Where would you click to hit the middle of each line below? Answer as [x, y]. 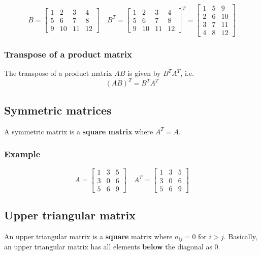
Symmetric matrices [58, 110]
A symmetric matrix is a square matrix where [79, 131]
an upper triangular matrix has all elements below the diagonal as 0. [112, 247]
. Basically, [240, 236]
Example [22, 154]
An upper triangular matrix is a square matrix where [88, 236]
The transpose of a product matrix [58, 73]
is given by [144, 73]
